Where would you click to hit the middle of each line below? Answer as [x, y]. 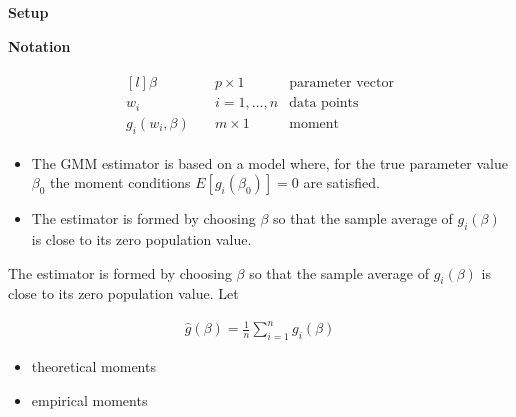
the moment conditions [120, 182]
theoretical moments [93, 366]
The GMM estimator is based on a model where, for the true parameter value [269, 162]
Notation [39, 45]
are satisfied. [341, 182]
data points [324, 103]
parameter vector [341, 83]
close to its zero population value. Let [123, 293]
